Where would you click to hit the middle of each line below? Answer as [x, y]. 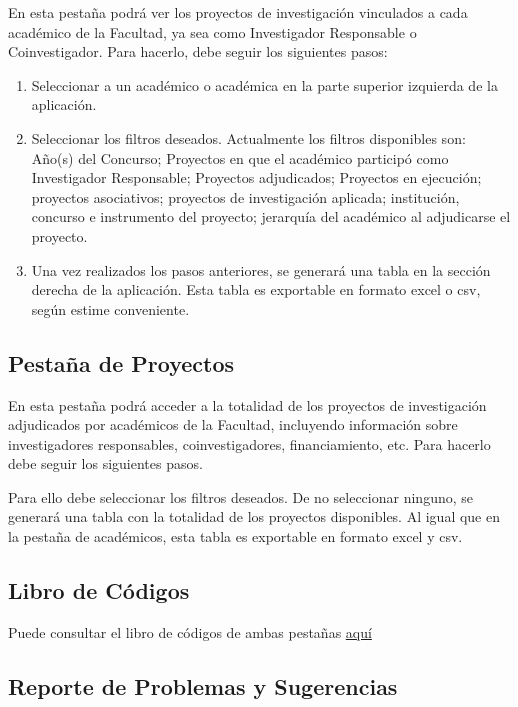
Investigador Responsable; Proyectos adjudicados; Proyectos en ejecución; [256, 177]
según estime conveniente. [110, 308]
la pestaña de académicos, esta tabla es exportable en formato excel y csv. [235, 536]
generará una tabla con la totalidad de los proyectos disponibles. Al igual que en [254, 516]
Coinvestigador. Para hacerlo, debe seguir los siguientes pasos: [198, 51]
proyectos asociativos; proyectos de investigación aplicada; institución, [245, 196]
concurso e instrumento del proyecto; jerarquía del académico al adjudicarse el [271, 216]
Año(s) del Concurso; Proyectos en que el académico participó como [240, 157]
